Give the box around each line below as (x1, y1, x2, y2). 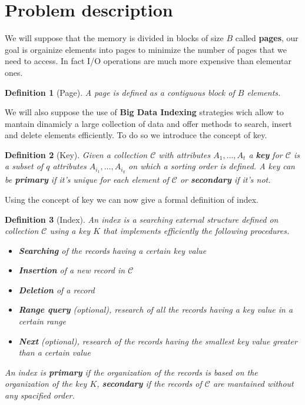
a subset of (5, 160, 44, 172)
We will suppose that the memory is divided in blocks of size (5, 32, 224, 44)
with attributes (158, 148, 211, 160)
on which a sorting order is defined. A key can (128, 160, 295, 172)
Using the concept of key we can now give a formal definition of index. (5, 193, 258, 205)
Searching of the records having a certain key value (18, 244, 207, 256)
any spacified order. (5, 389, 75, 401)
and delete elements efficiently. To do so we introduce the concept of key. (5, 129, 267, 141)
